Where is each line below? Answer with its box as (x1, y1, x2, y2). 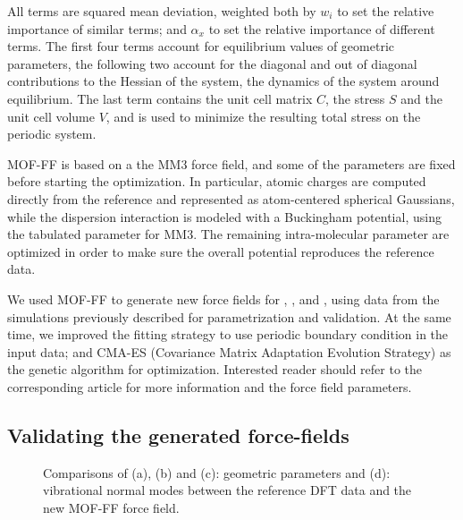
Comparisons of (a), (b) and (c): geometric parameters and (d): (43, 463, 391, 482)
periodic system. (7, 124, 97, 143)
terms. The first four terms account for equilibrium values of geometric (7, 37, 395, 55)
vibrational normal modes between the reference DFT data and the (43, 481, 412, 499)
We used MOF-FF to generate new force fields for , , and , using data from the (7, 289, 440, 308)
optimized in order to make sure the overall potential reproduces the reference (7, 242, 434, 260)
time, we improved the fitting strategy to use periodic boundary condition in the (7, 325, 449, 344)
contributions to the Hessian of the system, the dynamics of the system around (7, 72, 440, 90)
